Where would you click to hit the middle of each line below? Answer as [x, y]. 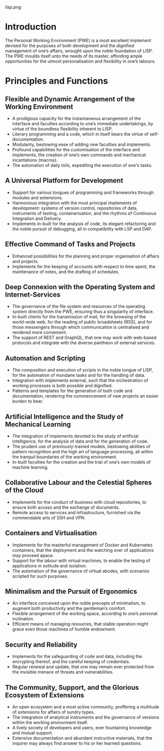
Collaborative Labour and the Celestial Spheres [79, 482]
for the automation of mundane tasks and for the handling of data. [79, 375]
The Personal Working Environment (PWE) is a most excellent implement [78, 40]
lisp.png [13, 7]
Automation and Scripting [45, 358]
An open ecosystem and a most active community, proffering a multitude [86, 707]
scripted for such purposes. [40, 576]
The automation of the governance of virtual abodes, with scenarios [81, 571]
